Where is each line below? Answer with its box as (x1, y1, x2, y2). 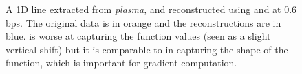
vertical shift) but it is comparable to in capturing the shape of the (6, 42, 288, 56)
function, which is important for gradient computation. (6, 56, 237, 70)
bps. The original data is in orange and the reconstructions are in (6, 15, 281, 29)
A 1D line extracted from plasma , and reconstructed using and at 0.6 (6, 2, 297, 16)
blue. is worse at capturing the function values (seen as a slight (6, 29, 271, 43)
